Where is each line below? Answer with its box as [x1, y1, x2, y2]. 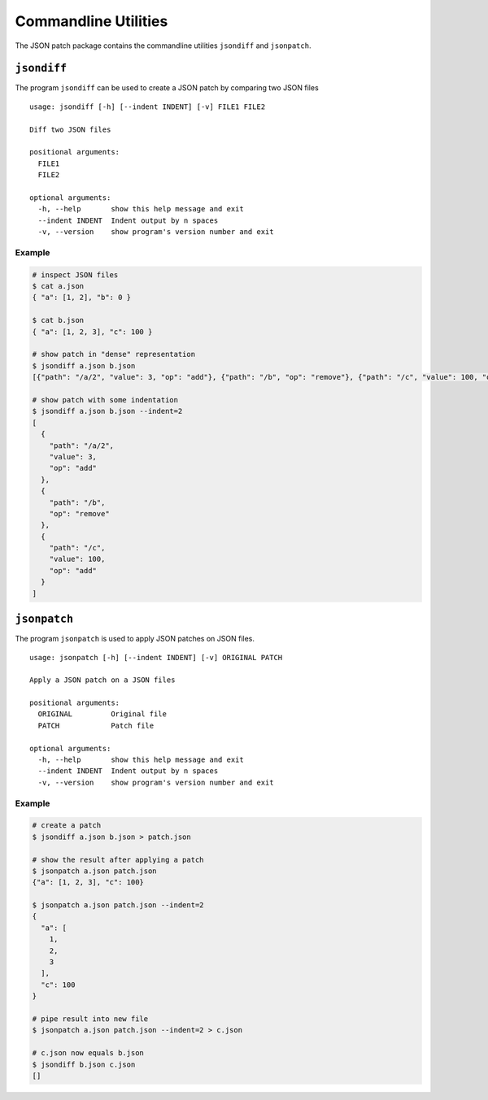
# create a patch [32, 821, 102, 830]
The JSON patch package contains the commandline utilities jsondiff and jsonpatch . [15, 41, 312, 50]
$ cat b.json [32, 315, 85, 325]
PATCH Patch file [37, 720, 155, 730]
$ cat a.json [32, 281, 85, 291]
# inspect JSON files [32, 270, 119, 280]
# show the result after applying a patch [32, 854, 204, 864]
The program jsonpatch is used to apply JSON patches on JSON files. [15, 634, 255, 644]
